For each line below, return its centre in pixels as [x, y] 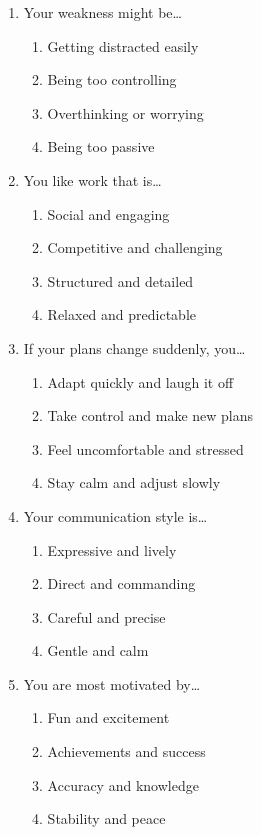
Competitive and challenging [135, 247]
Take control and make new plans [150, 415]
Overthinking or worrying [125, 112]
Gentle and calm [98, 650]
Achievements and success [126, 751]
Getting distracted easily [123, 45]
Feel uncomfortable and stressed [145, 448]
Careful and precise [106, 616]
